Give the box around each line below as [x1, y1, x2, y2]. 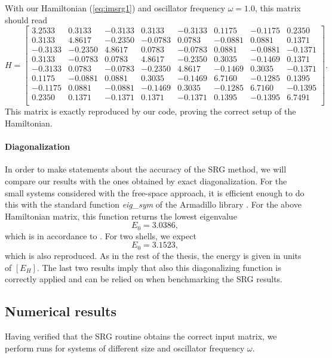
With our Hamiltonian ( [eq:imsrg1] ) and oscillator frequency [5, 2, 226, 14]
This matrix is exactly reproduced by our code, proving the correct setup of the [5, 105, 296, 118]
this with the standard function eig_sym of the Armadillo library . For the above [5, 198, 302, 211]
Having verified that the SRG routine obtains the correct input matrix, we [5, 329, 277, 342]
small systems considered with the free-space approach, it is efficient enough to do [5, 186, 305, 199]
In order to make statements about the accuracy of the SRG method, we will [5, 163, 287, 175]
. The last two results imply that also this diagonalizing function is [36, 261, 281, 273]
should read [5, 13, 47, 26]
